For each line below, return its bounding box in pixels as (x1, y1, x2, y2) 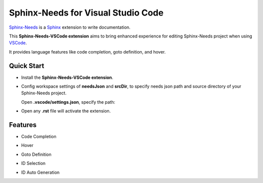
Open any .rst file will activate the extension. (21, 108, 111, 114)
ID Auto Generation (21, 169, 60, 175)
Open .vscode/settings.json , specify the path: (21, 99, 115, 105)
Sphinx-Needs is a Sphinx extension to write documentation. (9, 24, 131, 30)
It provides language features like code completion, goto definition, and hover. (9, 49, 166, 55)
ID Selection (21, 161, 46, 166)
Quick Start (9, 61, 44, 70)
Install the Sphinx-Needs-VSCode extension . (21, 74, 113, 80)
